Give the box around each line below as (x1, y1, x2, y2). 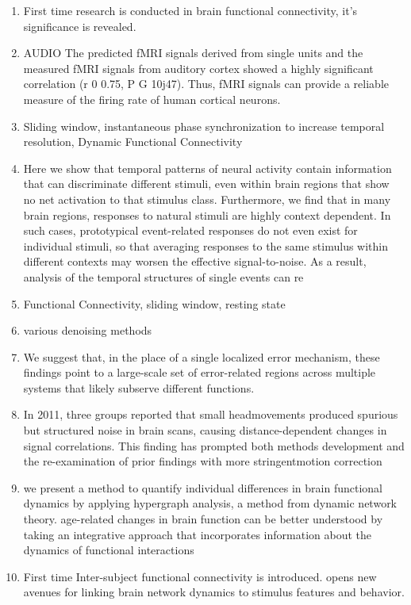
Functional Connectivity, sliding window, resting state (23, 295, 286, 312)
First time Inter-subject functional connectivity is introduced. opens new (23, 568, 377, 584)
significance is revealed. (23, 17, 136, 34)
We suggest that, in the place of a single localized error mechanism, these (23, 348, 380, 365)
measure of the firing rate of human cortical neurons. (23, 90, 281, 107)
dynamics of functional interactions (23, 542, 194, 558)
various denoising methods (23, 322, 152, 339)
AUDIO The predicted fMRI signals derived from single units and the (23, 44, 363, 61)
